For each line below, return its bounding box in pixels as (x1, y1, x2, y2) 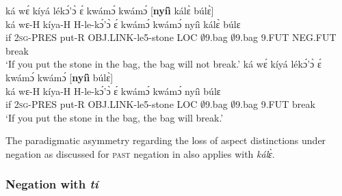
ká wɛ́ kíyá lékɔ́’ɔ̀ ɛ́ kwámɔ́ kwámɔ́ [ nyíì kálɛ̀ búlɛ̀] (5, 3, 214, 17)
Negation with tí (5, 176, 98, 193)
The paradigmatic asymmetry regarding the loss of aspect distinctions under (5, 133, 326, 148)
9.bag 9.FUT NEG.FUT (235, 30, 337, 44)
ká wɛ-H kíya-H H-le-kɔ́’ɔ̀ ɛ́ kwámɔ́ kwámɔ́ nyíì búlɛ (5, 83, 221, 98)
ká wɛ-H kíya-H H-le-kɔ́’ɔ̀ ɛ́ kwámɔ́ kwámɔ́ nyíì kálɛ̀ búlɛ (5, 16, 241, 31)
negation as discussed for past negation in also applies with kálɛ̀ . (5, 146, 275, 160)
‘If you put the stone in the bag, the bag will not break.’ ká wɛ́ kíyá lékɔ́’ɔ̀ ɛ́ (5, 57, 321, 71)
